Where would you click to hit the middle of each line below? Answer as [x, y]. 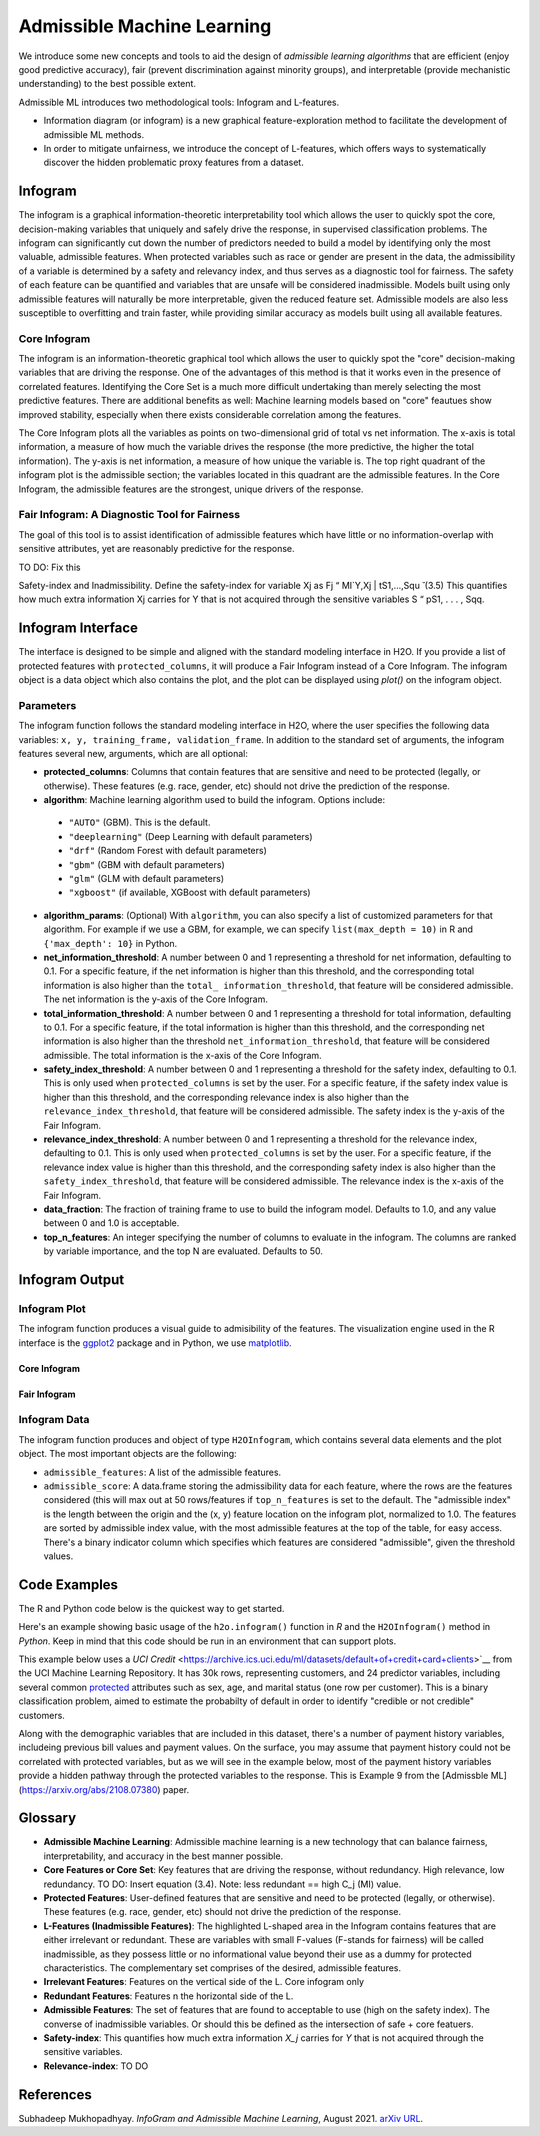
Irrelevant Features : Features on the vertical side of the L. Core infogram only [204, 1982]
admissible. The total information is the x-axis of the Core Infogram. [182, 1055]
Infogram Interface [78, 628]
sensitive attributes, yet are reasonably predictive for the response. [156, 549]
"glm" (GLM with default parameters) [146, 879]
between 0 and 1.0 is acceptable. [111, 1223]
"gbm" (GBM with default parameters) [146, 864]
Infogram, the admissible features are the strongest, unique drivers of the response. [191, 489]
